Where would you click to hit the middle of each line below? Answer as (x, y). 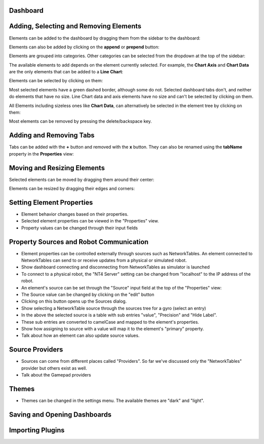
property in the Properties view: (42, 154)
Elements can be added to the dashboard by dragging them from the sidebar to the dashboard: (105, 38)
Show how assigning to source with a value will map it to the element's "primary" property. (113, 329)
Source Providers (36, 350)
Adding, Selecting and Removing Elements (75, 26)
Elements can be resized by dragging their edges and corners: (72, 189)
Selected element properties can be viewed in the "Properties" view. (90, 221)
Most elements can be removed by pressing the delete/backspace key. (80, 121)
